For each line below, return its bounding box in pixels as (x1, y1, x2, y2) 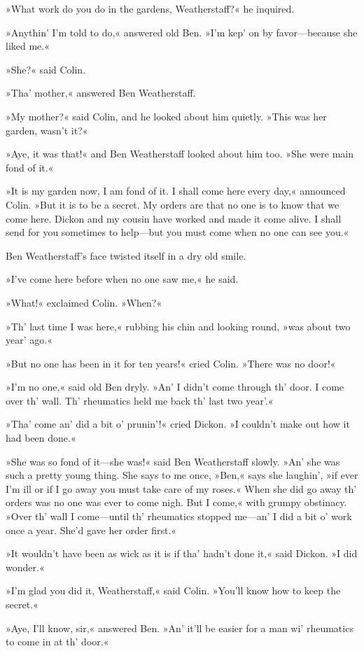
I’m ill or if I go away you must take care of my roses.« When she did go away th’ (6, 481, 357, 496)
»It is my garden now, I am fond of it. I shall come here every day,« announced (6, 183, 346, 198)
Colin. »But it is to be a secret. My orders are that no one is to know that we (6, 197, 339, 211)
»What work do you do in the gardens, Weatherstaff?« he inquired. (6, 1, 295, 15)
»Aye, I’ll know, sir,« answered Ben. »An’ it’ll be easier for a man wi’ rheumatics (6, 620, 353, 635)
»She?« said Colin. (6, 62, 86, 76)
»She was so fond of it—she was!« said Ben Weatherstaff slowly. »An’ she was (6, 454, 340, 468)
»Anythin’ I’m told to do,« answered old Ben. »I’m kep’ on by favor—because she (6, 24, 358, 39)
